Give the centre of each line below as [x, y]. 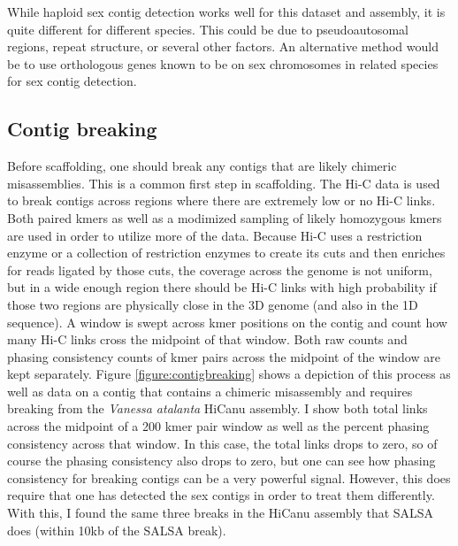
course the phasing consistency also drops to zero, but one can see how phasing [221, 461]
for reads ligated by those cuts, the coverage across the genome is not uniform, [220, 269]
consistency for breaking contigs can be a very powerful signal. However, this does [229, 477]
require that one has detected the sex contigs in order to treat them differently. [221, 495]
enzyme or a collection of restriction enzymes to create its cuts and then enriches [226, 253]
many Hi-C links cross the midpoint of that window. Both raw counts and [207, 339]
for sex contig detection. [72, 81]
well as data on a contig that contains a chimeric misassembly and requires [210, 391]
